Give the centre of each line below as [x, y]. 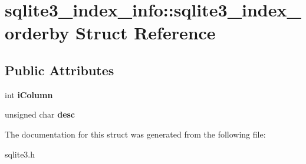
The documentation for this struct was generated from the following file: [135, 134]
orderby [37, 33]
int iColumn [29, 94]
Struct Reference [146, 33]
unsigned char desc [40, 114]
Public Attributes [60, 70]
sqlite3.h [20, 154]
